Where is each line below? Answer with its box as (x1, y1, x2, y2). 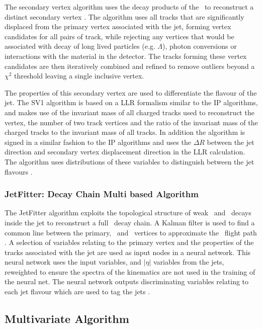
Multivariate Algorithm (5, 311, 129, 326)
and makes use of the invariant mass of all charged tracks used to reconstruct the (5, 107, 254, 117)
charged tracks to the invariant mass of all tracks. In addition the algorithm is (5, 127, 245, 137)
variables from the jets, (153, 257, 224, 267)
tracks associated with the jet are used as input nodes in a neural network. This (5, 246, 251, 257)
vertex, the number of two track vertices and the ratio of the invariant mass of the (5, 117, 258, 127)
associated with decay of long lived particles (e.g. (5, 41, 155, 51)
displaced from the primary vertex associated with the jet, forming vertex (5, 21, 231, 32)
